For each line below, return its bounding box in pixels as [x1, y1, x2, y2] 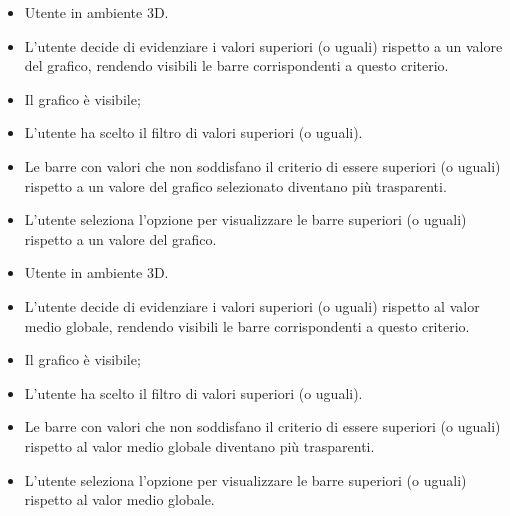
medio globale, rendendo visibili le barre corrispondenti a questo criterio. [24, 315, 470, 336]
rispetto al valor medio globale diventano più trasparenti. [24, 435, 375, 456]
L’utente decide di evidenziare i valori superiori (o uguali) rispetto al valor [24, 295, 480, 316]
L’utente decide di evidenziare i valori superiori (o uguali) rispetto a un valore [24, 35, 503, 56]
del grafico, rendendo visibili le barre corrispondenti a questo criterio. [24, 55, 449, 76]
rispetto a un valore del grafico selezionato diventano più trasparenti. [24, 175, 447, 196]
